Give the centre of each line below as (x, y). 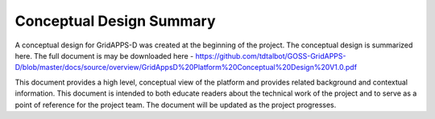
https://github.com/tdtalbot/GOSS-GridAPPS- (271, 55)
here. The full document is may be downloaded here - (104, 55)
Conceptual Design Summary (116, 21)
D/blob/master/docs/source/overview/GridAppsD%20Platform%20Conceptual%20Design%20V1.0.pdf (186, 68)
